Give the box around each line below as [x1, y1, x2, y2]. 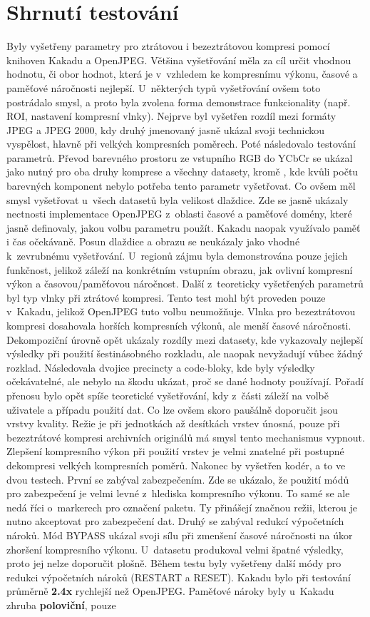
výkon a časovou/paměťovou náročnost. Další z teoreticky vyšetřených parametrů [6, 276, 364, 291]
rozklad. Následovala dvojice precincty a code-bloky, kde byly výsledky [6, 360, 315, 374]
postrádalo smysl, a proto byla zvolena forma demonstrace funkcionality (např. [6, 94, 351, 109]
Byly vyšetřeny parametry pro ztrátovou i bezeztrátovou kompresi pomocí [6, 39, 330, 53]
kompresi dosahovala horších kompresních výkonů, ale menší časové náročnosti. [6, 318, 351, 332]
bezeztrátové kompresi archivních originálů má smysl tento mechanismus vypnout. [6, 429, 365, 444]
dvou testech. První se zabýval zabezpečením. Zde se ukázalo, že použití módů [6, 471, 349, 486]
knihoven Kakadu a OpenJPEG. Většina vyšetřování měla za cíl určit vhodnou [6, 52, 351, 67]
